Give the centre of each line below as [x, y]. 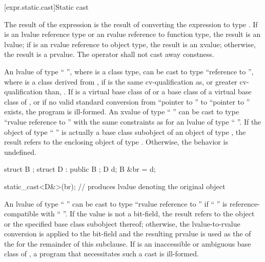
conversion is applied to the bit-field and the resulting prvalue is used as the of [128, 234]
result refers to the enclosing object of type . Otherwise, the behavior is [116, 142]
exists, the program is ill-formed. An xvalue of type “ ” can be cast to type [122, 112]
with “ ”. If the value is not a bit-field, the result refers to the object [148, 214]
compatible [21, 214]
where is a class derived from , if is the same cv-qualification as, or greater [121, 81]
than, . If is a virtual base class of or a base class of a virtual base [148, 92]
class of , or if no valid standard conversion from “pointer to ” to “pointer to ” [127, 101]
